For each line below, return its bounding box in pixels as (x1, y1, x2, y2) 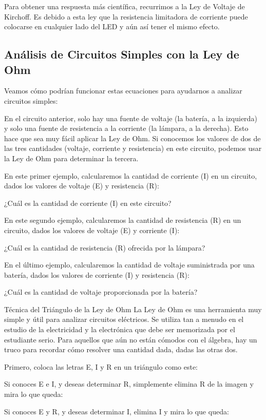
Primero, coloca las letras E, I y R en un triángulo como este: (4, 361, 198, 372)
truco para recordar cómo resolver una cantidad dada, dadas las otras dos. (4, 344, 238, 355)
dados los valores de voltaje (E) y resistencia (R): (4, 180, 159, 191)
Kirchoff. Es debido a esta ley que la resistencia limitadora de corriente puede (4, 11, 248, 22)
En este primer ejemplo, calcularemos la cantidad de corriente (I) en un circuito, (4, 170, 257, 181)
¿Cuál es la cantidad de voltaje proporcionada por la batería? (4, 287, 198, 297)
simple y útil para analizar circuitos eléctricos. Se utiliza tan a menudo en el (4, 314, 244, 324)
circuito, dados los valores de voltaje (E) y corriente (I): (4, 224, 180, 235)
